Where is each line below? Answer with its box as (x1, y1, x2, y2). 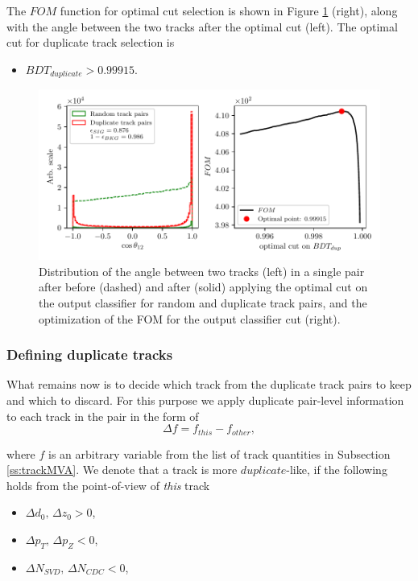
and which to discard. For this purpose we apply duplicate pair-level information (6, 392, 404, 409)
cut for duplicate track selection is (6, 34, 175, 51)
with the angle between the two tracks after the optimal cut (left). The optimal (6, 18, 398, 35)
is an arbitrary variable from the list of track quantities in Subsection (48, 445, 391, 462)
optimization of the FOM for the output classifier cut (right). (39, 310, 341, 327)
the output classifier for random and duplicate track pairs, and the (39, 295, 367, 311)
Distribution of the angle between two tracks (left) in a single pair (39, 262, 365, 279)
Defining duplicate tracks (6, 344, 173, 365)
